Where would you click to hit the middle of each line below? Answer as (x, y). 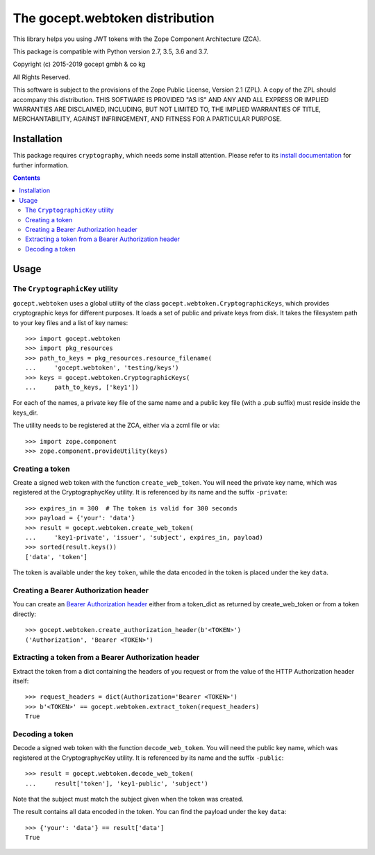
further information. (41, 165)
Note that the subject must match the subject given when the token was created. (128, 799)
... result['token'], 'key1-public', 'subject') (117, 783)
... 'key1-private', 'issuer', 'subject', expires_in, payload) (144, 538)
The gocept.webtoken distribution (114, 18)
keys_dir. (25, 413)
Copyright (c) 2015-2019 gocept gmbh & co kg (79, 64)
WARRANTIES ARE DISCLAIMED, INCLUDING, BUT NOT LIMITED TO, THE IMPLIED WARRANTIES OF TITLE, (167, 109)
